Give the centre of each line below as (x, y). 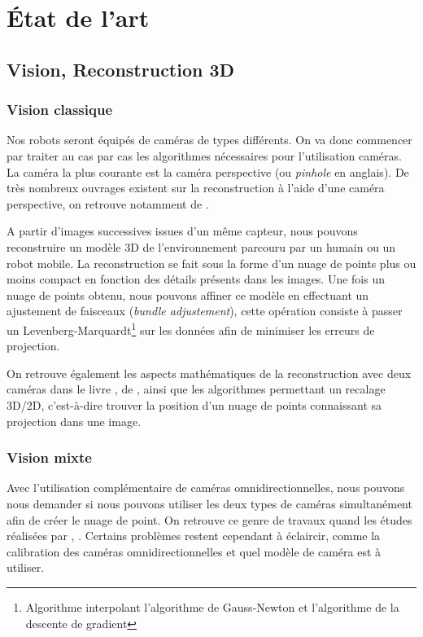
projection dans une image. (74, 421)
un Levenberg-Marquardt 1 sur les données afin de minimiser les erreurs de (191, 328)
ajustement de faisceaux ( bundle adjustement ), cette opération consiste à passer (205, 311)
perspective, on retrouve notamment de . (108, 203)
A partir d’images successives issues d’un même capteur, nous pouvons (182, 231)
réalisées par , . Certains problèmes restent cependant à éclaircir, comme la (194, 536)
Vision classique (60, 110)
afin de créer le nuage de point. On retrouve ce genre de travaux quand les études (209, 519)
